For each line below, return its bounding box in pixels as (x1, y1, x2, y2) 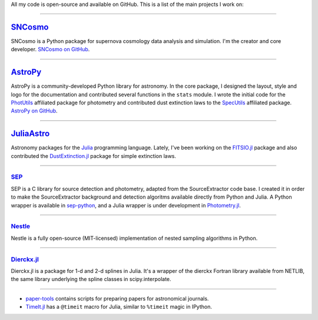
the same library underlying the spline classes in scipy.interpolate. (11, 276, 171, 283)
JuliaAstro (11, 128, 50, 138)
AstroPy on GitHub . (11, 107, 58, 114)
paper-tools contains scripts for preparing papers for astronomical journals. (25, 295, 209, 302)
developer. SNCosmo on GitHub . (11, 46, 90, 53)
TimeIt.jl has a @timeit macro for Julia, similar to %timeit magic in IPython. (25, 303, 212, 311)
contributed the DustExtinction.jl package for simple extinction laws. (11, 152, 177, 159)
